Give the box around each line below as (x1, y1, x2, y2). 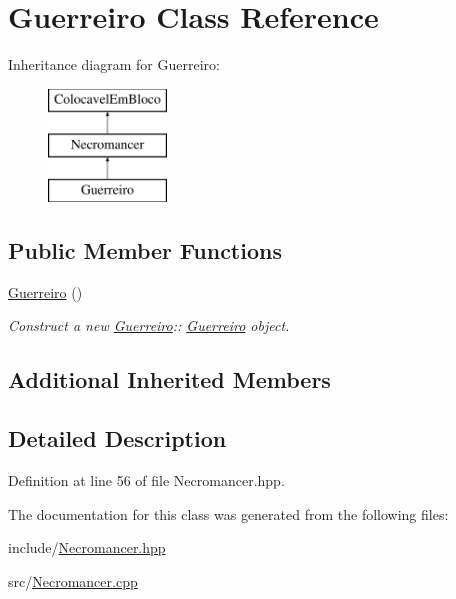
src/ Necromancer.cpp (8, 570, 138, 591)
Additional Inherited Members (8, 364, 331, 395)
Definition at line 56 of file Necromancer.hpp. (8, 470, 285, 491)
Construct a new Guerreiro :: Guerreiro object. (8, 315, 290, 336)
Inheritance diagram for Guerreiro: (8, 54, 220, 75)
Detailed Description (8, 423, 227, 454)
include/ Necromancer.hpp (8, 537, 166, 558)
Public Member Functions (8, 235, 282, 266)
